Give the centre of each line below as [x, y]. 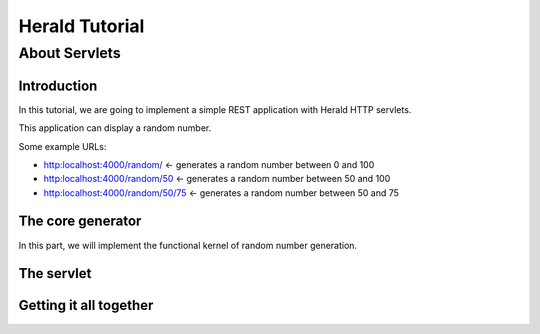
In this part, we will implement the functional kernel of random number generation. [188, 245]
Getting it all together [86, 305]
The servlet [55, 273]
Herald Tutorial [81, 26]
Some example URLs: [62, 146]
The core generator [80, 221]
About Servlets [69, 53]
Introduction [58, 85]
